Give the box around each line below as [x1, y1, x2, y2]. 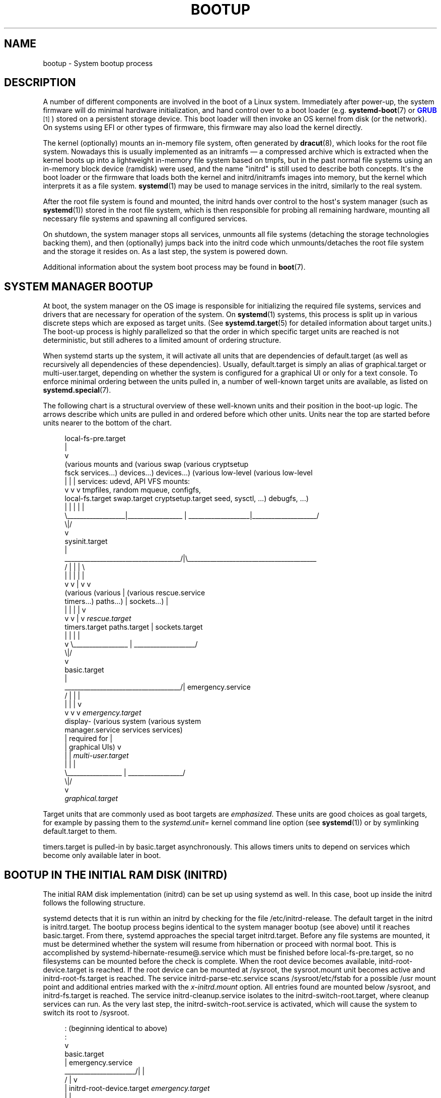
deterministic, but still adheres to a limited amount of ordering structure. [43, 336, 281, 345]
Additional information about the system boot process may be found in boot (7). [43, 263, 306, 272]
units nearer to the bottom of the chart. [43, 418, 172, 428]
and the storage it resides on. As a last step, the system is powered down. [43, 247, 288, 256]
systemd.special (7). [43, 386, 111, 395]
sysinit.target [64, 537, 108, 546]
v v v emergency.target [64, 708, 141, 717]
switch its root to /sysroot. [43, 1008, 129, 1017]
